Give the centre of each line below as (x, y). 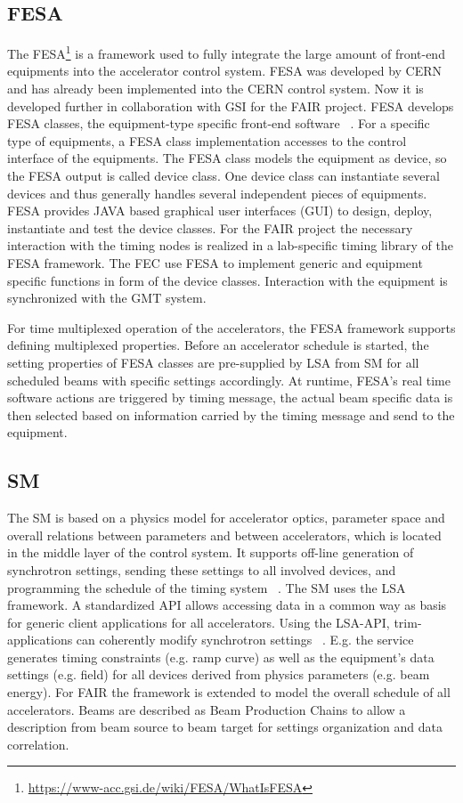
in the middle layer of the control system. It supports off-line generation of (211, 552)
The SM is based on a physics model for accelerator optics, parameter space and (226, 518)
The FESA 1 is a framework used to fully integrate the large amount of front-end (226, 52)
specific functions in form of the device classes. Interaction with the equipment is (227, 280)
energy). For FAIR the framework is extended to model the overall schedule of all (229, 692)
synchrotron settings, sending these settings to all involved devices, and (202, 569)
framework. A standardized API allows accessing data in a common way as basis (227, 605)
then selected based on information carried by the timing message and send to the (231, 414)
